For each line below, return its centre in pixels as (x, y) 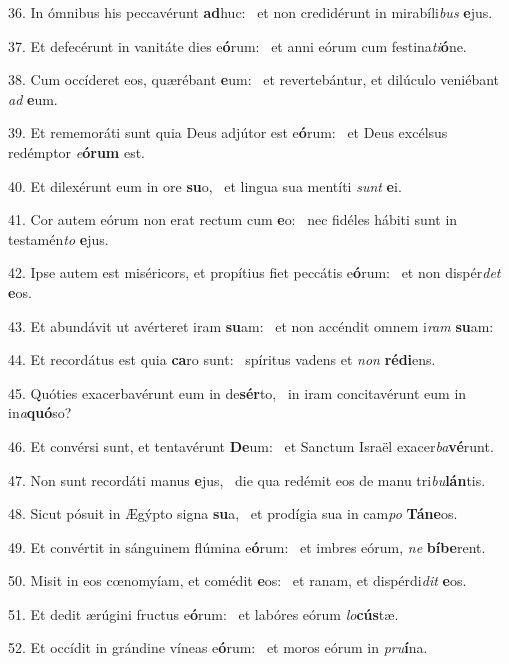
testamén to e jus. (58, 238)
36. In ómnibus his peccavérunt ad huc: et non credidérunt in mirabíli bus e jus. (250, 12)
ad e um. (33, 98)
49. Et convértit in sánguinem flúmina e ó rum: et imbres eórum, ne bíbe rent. (247, 546)
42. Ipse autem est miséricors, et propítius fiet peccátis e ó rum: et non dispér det (254, 272)
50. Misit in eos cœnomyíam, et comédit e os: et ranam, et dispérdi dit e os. (237, 580)
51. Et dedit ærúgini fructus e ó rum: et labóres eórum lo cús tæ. (203, 613)
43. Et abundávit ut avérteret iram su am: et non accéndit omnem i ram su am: (251, 325)
